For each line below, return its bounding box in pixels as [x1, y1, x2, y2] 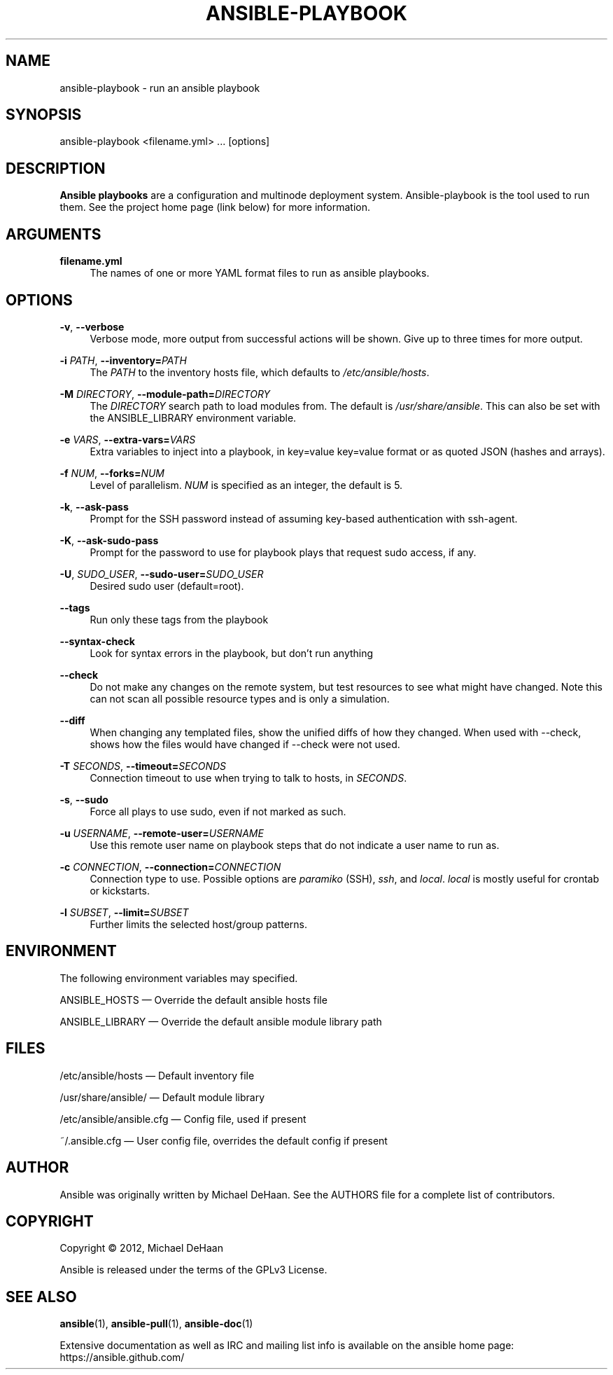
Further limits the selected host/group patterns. [90, 918, 307, 930]
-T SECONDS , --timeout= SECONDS [59, 759, 227, 772]
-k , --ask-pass [59, 500, 129, 513]
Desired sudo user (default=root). [90, 579, 244, 592]
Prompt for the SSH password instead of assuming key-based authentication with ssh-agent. [90, 512, 518, 525]
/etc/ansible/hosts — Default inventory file [59, 1069, 255, 1082]
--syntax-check [59, 635, 135, 647]
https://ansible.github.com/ [59, 1351, 185, 1364]
